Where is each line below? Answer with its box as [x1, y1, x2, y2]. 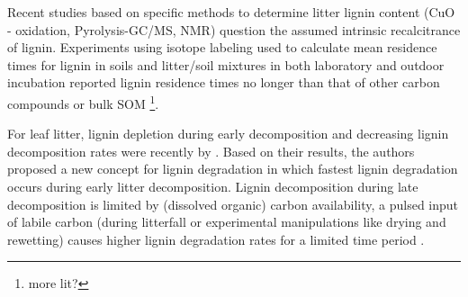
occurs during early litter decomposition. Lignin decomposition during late [7, 177, 418, 195]
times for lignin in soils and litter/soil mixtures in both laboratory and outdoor [7, 55, 445, 74]
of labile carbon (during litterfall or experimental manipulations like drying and [7, 212, 446, 231]
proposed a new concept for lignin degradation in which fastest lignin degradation [7, 159, 458, 178]
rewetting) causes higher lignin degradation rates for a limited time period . [7, 229, 425, 248]
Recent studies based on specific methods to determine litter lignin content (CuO [7, 3, 455, 21]
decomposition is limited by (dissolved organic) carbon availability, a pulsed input [7, 194, 459, 213]
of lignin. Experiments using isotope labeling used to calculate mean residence [7, 38, 437, 57]
